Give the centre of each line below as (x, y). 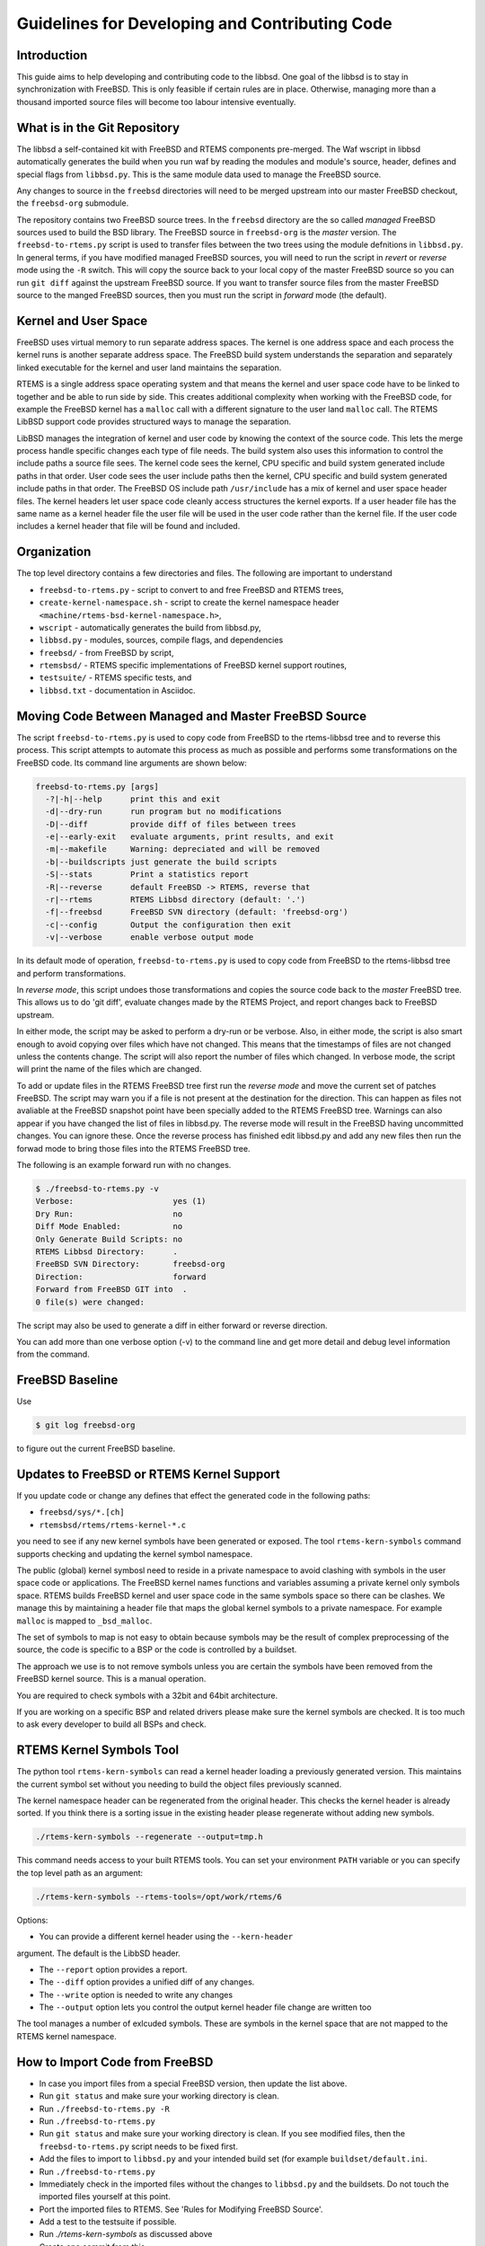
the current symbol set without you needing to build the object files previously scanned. (179, 1784)
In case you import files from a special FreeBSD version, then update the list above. (193, 2083)
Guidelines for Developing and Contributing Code (204, 23)
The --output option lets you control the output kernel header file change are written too (205, 2007)
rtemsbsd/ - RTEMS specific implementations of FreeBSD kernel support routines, (193, 666)
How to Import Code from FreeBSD (115, 2062)
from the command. (53, 1354)
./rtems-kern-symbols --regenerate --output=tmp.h (150, 1837)
